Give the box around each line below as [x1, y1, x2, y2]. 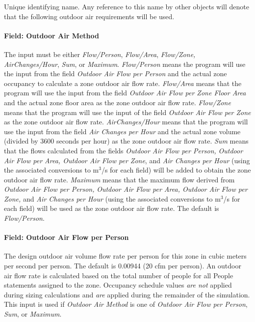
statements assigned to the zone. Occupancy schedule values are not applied [4, 280, 232, 290]
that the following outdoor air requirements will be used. [4, 11, 175, 21]
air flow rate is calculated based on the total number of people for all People [4, 270, 233, 280]
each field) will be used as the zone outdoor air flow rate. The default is [4, 203, 219, 213]
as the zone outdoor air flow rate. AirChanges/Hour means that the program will [4, 117, 248, 127]
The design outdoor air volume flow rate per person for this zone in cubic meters [4, 251, 247, 261]
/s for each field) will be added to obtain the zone [101, 165, 251, 175]
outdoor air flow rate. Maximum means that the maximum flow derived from [4, 174, 235, 184]
